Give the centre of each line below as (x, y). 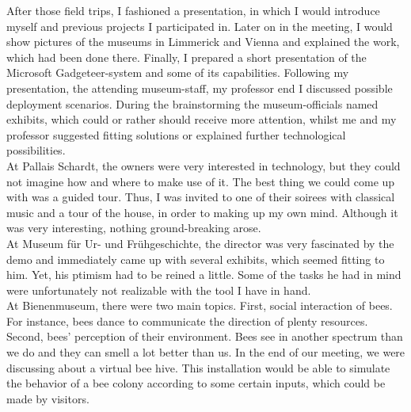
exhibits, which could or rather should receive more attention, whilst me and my (202, 119)
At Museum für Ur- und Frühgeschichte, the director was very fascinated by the (200, 243)
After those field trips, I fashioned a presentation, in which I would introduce (193, 10)
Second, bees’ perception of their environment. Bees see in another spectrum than (205, 336)
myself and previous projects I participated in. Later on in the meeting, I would (200, 26)
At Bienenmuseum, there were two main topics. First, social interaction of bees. (200, 305)
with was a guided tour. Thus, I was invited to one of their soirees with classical (201, 197)
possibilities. (36, 150)
